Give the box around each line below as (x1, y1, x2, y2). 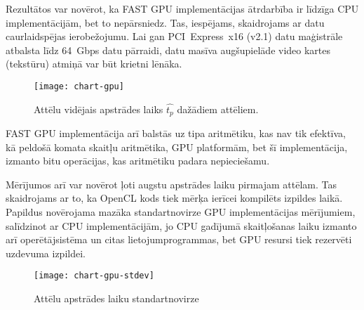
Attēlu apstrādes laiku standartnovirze (34, 291, 199, 306)
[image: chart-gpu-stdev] (34, 271, 154, 281)
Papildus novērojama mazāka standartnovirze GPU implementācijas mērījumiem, (6, 205, 356, 219)
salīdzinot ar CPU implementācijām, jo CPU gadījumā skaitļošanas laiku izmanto (6, 218, 357, 233)
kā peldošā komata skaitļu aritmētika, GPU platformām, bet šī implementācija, (6, 139, 348, 154)
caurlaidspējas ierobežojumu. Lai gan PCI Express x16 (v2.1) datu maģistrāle (6, 29, 343, 44)
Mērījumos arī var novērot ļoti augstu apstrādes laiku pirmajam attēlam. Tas (6, 176, 337, 191)
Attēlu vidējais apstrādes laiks (34, 101, 163, 116)
